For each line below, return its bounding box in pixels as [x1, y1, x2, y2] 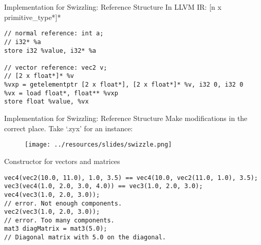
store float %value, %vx [4, 98, 89, 106]
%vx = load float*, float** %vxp [4, 89, 118, 97]
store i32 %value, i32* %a [4, 47, 96, 54]
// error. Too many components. [4, 216, 115, 224]
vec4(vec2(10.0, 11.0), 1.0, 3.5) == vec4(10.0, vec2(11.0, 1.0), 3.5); [4, 174, 258, 181]
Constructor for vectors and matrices [4, 155, 120, 166]
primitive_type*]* [4, 11, 61, 22]
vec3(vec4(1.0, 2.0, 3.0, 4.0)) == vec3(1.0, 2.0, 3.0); [4, 182, 203, 190]
